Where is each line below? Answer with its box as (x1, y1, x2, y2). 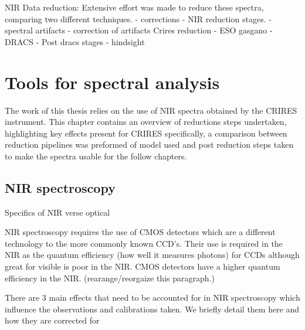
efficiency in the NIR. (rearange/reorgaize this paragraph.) (5, 271, 215, 284)
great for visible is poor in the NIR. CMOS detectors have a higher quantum (5, 260, 280, 273)
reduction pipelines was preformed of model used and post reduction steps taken (5, 138, 294, 151)
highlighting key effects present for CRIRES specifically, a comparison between (5, 127, 287, 139)
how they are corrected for (5, 314, 100, 326)
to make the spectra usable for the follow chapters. (5, 149, 187, 162)
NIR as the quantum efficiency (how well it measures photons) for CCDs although (5, 249, 300, 261)
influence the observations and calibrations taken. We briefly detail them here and (5, 302, 300, 315)
